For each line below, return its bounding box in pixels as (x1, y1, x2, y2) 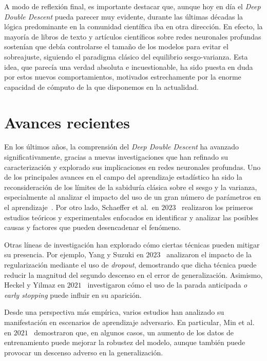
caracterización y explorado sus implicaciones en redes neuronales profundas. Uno (4, 161, 261, 172)
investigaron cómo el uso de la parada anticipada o (87, 279, 247, 290)
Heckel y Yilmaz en (4, 279, 65, 290)
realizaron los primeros (182, 202, 253, 213)
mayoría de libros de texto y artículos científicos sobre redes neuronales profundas (4, 31, 261, 42)
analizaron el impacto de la (166, 249, 252, 260)
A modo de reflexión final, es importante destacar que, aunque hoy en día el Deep (4, 1, 261, 11)
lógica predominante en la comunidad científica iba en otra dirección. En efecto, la (4, 21, 263, 32)
